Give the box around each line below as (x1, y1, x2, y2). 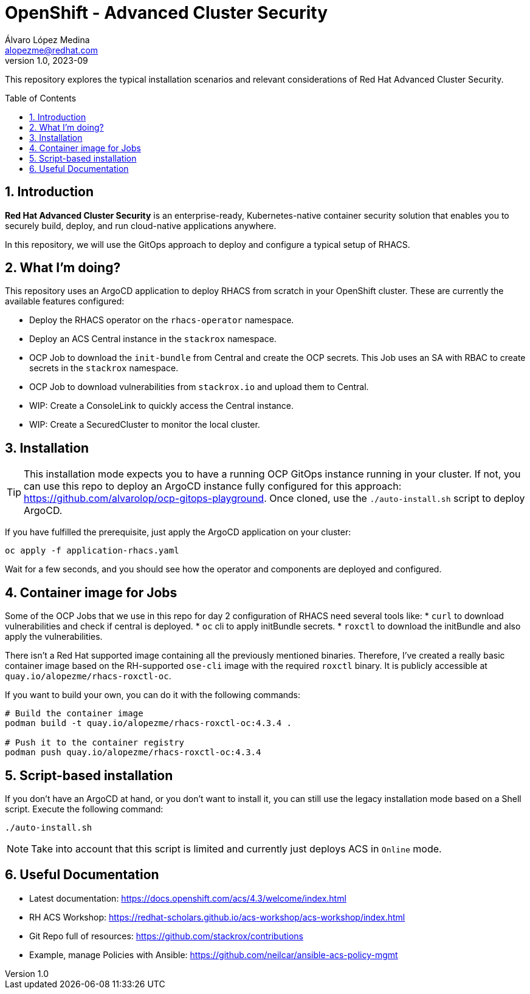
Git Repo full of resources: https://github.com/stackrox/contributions (29, 930, 303, 941)
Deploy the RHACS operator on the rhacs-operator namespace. (29, 315, 294, 326)
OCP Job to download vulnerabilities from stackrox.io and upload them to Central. (29, 382, 369, 392)
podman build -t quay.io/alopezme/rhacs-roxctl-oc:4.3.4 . (5, 718, 292, 728)
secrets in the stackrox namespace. (29, 363, 179, 374)
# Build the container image (5, 708, 143, 719)
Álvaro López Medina (5, 34, 90, 45)
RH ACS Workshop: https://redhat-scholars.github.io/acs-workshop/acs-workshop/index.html (29, 911, 405, 922)
